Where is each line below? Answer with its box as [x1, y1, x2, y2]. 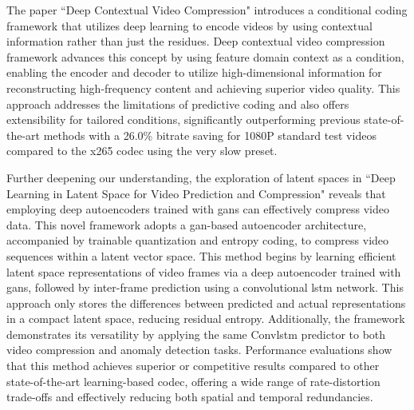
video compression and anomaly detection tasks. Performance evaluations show [6, 341, 392, 358]
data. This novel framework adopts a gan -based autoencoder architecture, [6, 216, 367, 233]
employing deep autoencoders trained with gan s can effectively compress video [6, 201, 389, 217]
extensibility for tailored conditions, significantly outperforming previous [6, 111, 361, 128]
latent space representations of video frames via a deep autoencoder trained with [6, 263, 401, 280]
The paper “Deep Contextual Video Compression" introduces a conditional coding [6, 2, 408, 18]
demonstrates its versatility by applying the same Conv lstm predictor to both [6, 325, 386, 342]
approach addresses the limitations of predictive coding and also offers [6, 95, 349, 112]
